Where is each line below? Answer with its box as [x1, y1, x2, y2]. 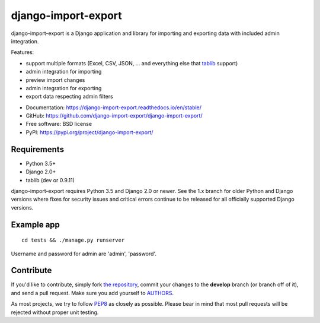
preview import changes [25, 76, 85, 83]
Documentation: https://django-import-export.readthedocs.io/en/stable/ [25, 104, 201, 111]
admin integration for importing [25, 68, 102, 75]
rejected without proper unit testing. [11, 309, 99, 316]
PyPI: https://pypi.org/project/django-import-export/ [25, 128, 153, 136]
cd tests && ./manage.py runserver [21, 237, 125, 243]
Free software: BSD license [25, 121, 92, 128]
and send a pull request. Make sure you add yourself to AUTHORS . [11, 289, 174, 296]
